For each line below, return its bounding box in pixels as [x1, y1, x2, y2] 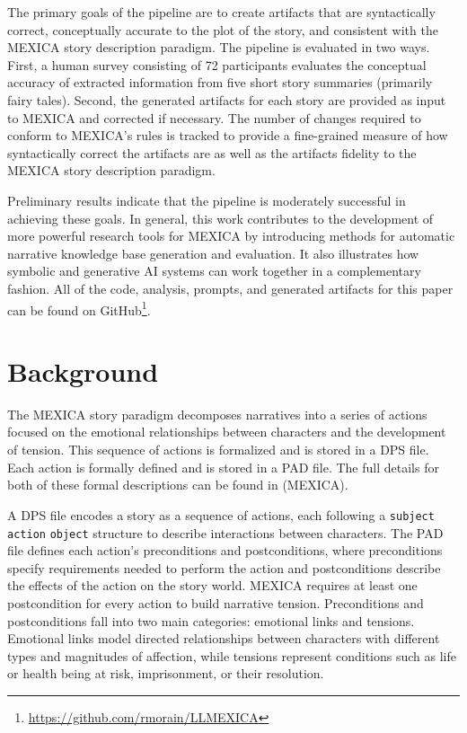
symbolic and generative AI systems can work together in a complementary [7, 261, 421, 280]
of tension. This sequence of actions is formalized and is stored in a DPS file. [7, 440, 429, 459]
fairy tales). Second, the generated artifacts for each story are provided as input [7, 90, 446, 109]
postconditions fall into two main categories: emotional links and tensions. [7, 611, 415, 630]
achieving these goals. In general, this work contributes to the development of [7, 208, 434, 227]
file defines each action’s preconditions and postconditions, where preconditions [7, 541, 443, 560]
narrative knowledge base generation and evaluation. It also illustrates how [7, 243, 419, 262]
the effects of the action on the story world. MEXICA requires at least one [7, 576, 418, 595]
